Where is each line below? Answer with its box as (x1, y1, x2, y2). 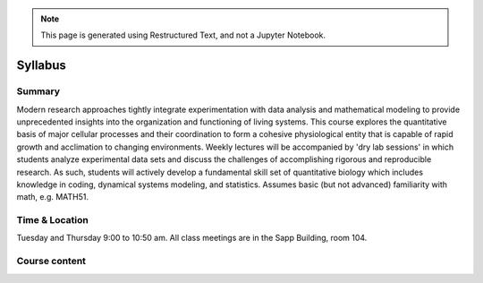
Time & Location (16, 214, 89, 227)
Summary (16, 85, 61, 98)
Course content (16, 255, 87, 268)
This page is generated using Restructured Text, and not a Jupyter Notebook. (40, 30, 326, 40)
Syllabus (16, 58, 67, 73)
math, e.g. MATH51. (16, 192, 89, 202)
